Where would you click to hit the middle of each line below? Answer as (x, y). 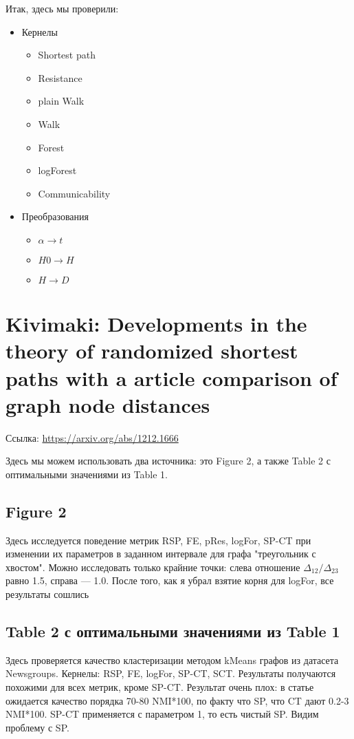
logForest (57, 170)
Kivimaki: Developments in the (156, 324)
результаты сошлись (47, 593)
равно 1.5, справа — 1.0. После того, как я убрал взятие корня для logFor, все (170, 580)
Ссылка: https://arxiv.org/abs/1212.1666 (92, 437)
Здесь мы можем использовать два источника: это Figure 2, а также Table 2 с (168, 461)
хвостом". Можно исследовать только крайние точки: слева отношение (153, 567)
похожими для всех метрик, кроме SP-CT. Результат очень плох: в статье (160, 686)
